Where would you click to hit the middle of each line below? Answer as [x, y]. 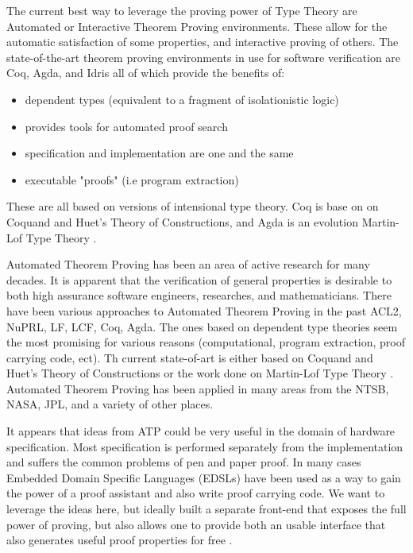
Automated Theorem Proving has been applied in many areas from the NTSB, [198, 388]
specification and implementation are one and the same [159, 153]
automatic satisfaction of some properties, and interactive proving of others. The [203, 42]
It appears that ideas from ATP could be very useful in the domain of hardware [201, 431]
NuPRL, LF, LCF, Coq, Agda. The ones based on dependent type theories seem [202, 326]
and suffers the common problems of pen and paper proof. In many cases [184, 462]
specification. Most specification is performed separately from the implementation [205, 446]
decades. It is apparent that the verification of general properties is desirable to [199, 279]
